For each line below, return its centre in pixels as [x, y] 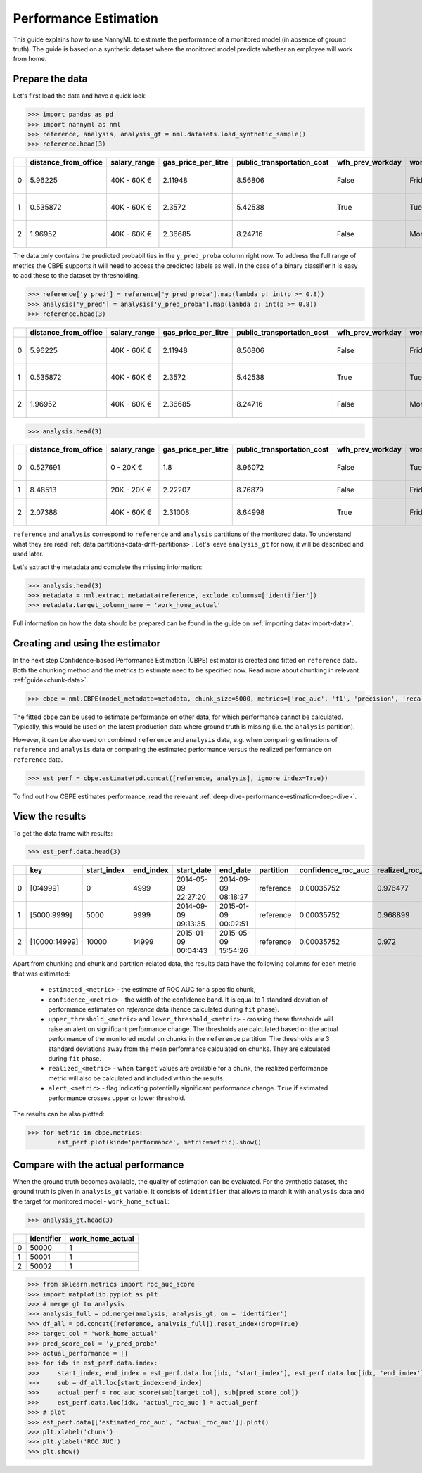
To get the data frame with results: [63, 833]
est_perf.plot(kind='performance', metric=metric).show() [159, 1142]
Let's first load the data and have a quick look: [80, 96]
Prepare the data [50, 79]
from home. [30, 59]
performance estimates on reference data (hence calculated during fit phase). [164, 1009]
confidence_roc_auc [334, 870]
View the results [50, 816]
